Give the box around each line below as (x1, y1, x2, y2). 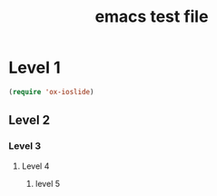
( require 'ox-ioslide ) (8, 87, 94, 96)
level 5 (35, 178, 61, 189)
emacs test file (94, 6, 209, 27)
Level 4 (21, 161, 50, 171)
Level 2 (8, 113, 51, 128)
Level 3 (8, 140, 42, 152)
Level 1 (8, 57, 61, 78)
